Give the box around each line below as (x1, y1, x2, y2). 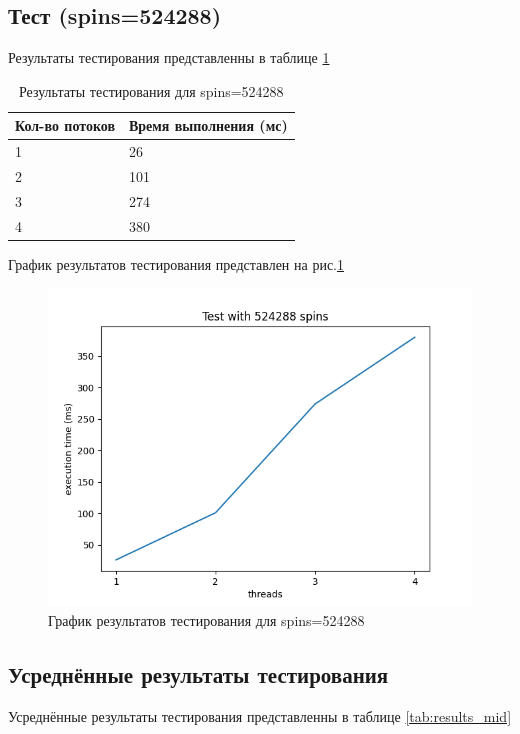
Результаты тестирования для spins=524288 (19, 80, 284, 101)
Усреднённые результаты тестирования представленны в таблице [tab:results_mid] (8, 705, 512, 726)
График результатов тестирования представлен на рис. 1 (8, 253, 344, 274)
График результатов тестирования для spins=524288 (48, 610, 365, 631)
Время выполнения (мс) (128, 115, 288, 136)
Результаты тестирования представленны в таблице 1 (8, 47, 330, 68)
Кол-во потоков (15, 115, 115, 136)
